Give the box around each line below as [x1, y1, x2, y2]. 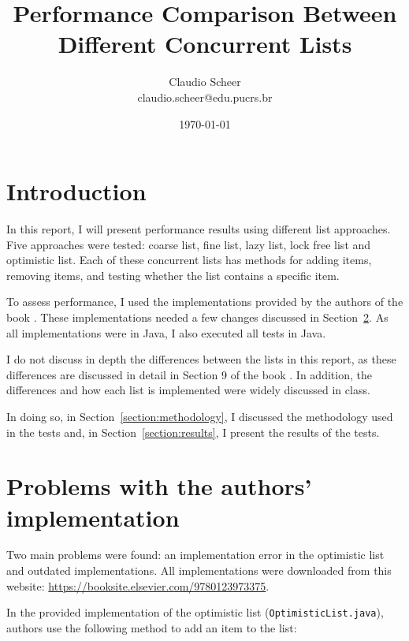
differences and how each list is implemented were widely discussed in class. [6, 382, 370, 398]
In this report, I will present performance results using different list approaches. [6, 221, 391, 237]
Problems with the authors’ [6, 470, 312, 502]
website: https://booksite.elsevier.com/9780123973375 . [6, 577, 270, 594]
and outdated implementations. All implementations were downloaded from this [6, 562, 392, 579]
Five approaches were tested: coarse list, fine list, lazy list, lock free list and [6, 236, 371, 252]
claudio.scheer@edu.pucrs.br [137, 88, 273, 105]
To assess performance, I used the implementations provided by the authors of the [6, 293, 403, 310]
